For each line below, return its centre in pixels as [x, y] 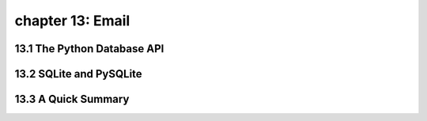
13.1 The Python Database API [89, 49]
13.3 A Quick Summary [72, 99]
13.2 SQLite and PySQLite [78, 74]
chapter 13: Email [72, 21]
